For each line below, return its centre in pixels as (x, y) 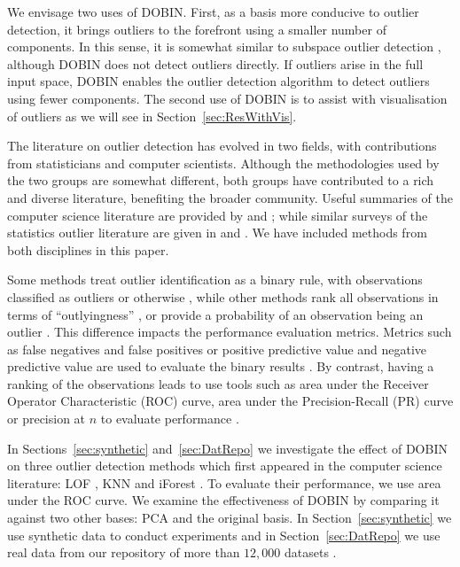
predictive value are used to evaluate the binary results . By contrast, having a (221, 366)
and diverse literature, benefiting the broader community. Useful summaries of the (230, 197)
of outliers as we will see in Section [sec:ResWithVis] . (152, 116)
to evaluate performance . (170, 419)
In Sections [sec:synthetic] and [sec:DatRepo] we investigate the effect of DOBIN (227, 448)
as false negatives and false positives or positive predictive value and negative (217, 349)
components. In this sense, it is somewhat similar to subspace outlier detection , (224, 47)
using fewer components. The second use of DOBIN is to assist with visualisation (227, 98)
